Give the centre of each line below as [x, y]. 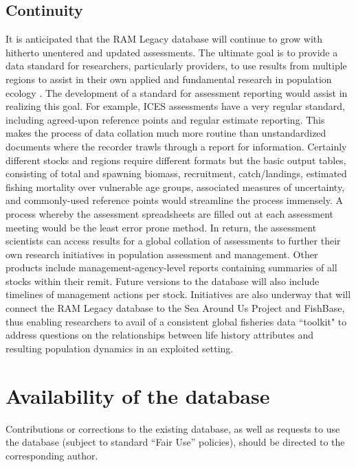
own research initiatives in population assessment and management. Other [162, 254]
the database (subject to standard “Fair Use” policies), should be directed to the [175, 442]
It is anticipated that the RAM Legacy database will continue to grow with [164, 39]
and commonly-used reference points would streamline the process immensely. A [174, 200]
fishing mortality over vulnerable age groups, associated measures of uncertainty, [175, 186]
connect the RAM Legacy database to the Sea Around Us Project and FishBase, [175, 308]
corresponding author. [52, 455]
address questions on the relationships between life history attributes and [160, 335]
